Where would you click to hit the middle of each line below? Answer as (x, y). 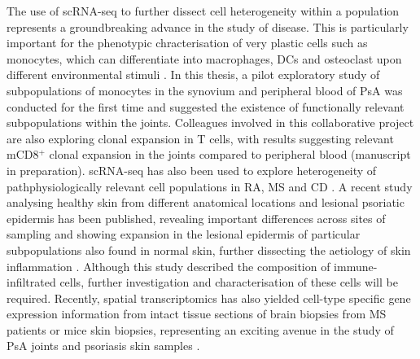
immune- (356, 266)
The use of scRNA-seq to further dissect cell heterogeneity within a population (203, 11)
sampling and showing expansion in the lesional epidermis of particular (184, 234)
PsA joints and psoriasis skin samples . (103, 346)
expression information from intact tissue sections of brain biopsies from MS (197, 314)
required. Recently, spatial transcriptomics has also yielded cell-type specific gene (209, 298)
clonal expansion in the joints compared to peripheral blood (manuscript (230, 154)
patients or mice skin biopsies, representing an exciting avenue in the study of (200, 329)
